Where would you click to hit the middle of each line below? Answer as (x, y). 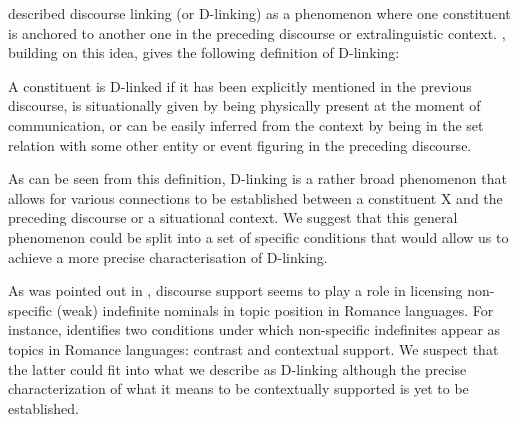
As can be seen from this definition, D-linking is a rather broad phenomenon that (257, 178)
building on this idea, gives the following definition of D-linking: (204, 52)
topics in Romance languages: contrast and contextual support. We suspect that (253, 348)
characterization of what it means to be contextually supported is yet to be (238, 388)
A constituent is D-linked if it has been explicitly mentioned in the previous (240, 85)
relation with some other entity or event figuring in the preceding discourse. (240, 144)
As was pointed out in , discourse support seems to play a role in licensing (235, 290)
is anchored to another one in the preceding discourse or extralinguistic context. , (257, 32)
